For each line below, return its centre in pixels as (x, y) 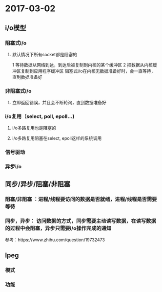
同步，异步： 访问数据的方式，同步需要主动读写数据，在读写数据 (81, 221)
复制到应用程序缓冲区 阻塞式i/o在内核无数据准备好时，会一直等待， (88, 71)
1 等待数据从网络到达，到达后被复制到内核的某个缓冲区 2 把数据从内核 (82, 65)
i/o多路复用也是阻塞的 (34, 128)
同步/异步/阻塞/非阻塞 (38, 184)
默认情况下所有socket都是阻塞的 (44, 54)
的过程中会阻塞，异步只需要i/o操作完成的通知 (58, 228)
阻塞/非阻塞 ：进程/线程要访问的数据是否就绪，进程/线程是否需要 (81, 199)
